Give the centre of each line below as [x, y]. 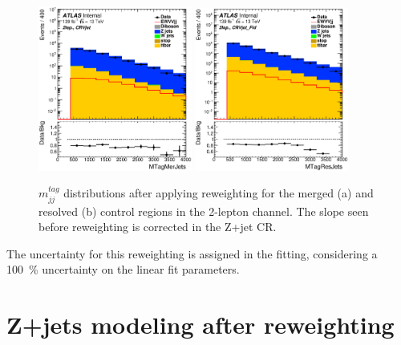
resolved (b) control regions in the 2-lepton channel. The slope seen [204, 211]
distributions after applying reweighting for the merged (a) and [219, 193]
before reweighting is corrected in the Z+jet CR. [158, 227]
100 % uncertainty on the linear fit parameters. [123, 269]
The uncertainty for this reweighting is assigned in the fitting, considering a [192, 253]
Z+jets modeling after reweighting [200, 325]
